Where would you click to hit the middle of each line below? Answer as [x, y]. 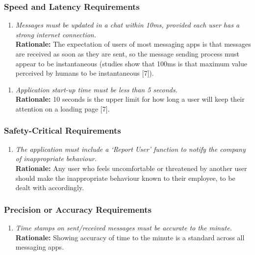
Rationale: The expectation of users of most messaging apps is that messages [133, 44]
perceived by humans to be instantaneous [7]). [85, 73]
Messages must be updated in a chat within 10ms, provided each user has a [127, 25]
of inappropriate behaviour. [56, 158]
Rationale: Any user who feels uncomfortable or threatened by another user [131, 168]
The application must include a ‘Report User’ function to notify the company [130, 149]
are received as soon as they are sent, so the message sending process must [127, 54]
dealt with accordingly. [50, 187]
